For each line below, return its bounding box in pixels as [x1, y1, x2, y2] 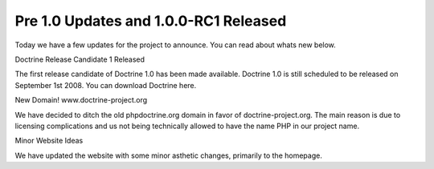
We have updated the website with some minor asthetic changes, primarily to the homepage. [14, 151, 323, 160]
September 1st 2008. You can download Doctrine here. [14, 80, 197, 90]
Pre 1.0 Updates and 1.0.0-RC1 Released [14, 12, 287, 30]
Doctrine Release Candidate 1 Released [14, 54, 145, 64]
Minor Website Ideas [14, 136, 84, 146]
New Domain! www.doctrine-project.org [14, 95, 148, 105]
